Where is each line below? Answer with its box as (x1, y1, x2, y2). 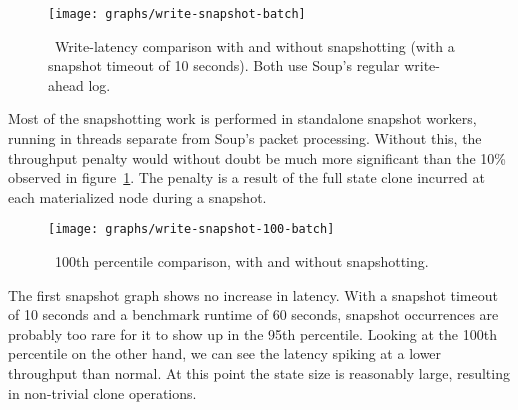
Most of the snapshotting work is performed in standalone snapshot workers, (8, 108, 477, 129)
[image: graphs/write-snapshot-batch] (48, 7, 306, 21)
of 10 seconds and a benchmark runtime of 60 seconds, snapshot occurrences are (8, 304, 499, 325)
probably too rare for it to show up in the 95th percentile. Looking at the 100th (8, 323, 497, 344)
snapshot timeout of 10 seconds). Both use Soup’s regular (48, 55, 400, 76)
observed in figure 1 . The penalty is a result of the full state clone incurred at (8, 167, 485, 188)
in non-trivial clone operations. (8, 382, 197, 403)
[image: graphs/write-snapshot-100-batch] (48, 222, 335, 237)
